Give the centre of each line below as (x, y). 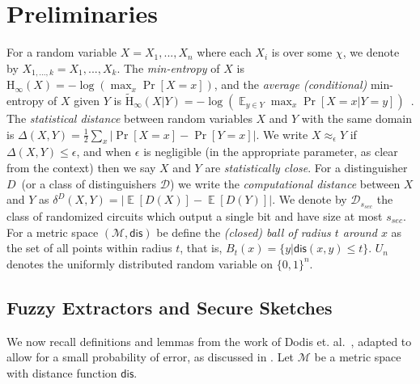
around (360, 232)
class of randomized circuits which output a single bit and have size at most (195, 216)
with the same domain (357, 118)
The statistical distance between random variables (129, 118)
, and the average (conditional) (291, 84)
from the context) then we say (81, 167)
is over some (302, 52)
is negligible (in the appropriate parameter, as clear (271, 152)
